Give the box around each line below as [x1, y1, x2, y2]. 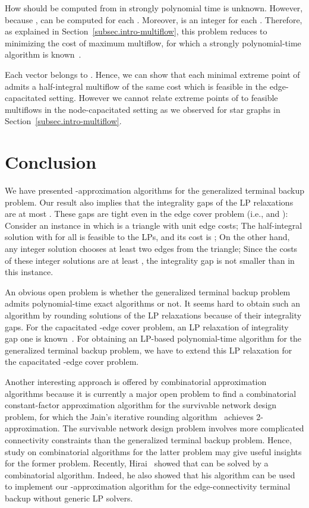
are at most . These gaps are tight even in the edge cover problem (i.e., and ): [5, 207, 288, 220]
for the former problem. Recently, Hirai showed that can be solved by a [5, 457, 269, 469]
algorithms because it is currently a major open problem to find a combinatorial [5, 387, 297, 399]
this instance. [5, 266, 53, 278]
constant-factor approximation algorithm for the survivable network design [5, 399, 277, 411]
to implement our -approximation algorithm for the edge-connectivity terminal [5, 480, 291, 493]
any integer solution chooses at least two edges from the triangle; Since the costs [5, 242, 298, 255]
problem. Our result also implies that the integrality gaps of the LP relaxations [5, 195, 294, 208]
